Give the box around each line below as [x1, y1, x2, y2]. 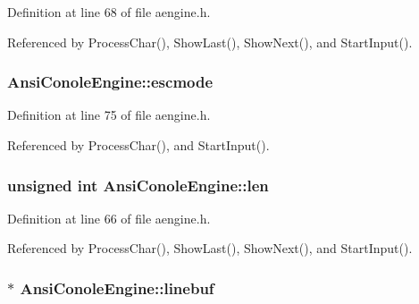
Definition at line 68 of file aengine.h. [7, 3, 211, 21]
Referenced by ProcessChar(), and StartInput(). [7, 136, 270, 154]
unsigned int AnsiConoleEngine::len [7, 173, 269, 196]
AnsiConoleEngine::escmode [7, 71, 214, 93]
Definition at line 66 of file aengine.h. [7, 208, 211, 227]
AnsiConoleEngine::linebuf [20, 276, 214, 299]
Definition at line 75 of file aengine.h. [7, 106, 211, 124]
